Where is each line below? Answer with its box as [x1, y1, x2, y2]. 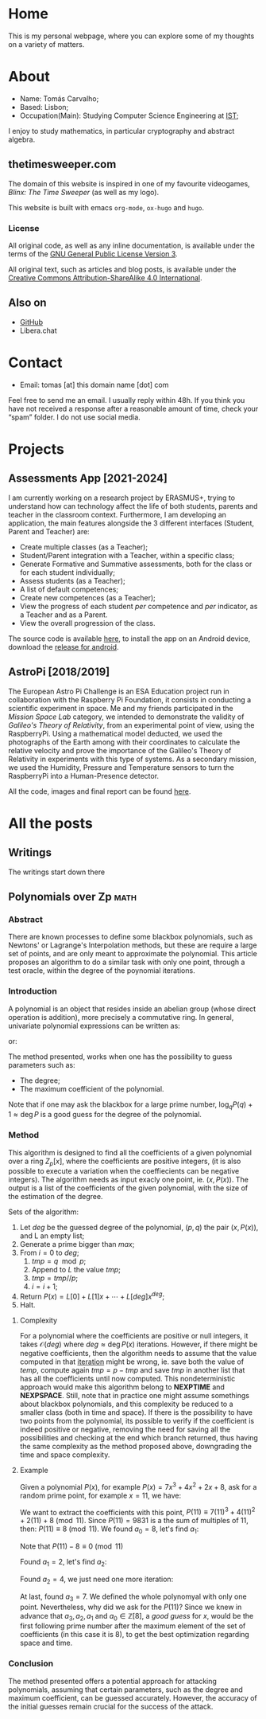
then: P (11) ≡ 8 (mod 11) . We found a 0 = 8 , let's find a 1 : [19, 1524, 199, 1536]
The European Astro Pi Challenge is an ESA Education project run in [8, 686, 230, 696]
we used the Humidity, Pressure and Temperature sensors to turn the [8, 762, 234, 772]
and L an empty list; [19, 1231, 85, 1240]
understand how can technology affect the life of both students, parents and [8, 501, 258, 510]
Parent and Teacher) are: [8, 526, 90, 536]
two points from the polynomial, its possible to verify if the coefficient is [19, 1416, 255, 1426]
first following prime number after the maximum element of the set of [19, 1621, 246, 1631]
